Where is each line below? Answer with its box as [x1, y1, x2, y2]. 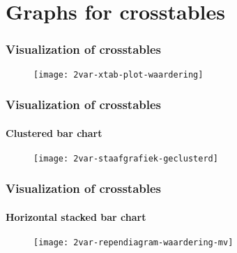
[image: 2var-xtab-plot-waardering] [33, 69, 204, 80]
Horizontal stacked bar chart [6, 209, 146, 224]
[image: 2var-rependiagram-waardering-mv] [33, 238, 234, 248]
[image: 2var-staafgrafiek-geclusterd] [33, 153, 218, 164]
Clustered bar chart [6, 125, 102, 140]
